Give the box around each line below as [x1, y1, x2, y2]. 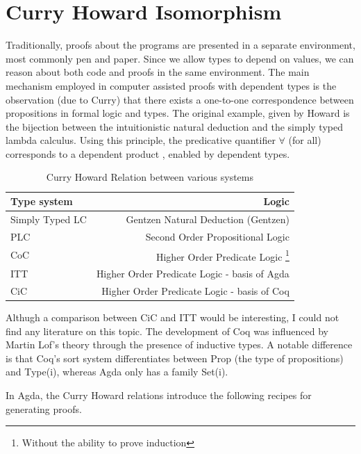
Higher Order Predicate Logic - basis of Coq [101, 283, 289, 298]
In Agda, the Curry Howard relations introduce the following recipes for [6, 388, 312, 402]
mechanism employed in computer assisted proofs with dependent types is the [6, 78, 337, 92]
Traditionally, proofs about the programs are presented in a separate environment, [6, 38, 355, 52]
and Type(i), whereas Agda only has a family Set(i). [6, 364, 228, 379]
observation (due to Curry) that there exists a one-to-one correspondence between [6, 92, 354, 106]
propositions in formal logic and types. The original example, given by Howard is [6, 106, 350, 120]
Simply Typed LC [10, 211, 87, 226]
